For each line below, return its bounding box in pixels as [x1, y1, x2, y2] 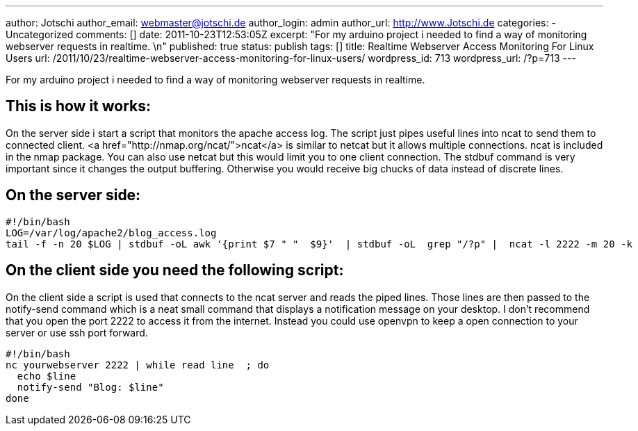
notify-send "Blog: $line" [17, 381, 164, 393]
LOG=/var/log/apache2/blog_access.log [6, 227, 217, 238]
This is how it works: [6, 97, 152, 115]
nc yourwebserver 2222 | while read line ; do [6, 359, 270, 371]
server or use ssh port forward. [6, 326, 148, 339]
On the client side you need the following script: [6, 261, 344, 279]
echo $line [17, 370, 76, 382]
